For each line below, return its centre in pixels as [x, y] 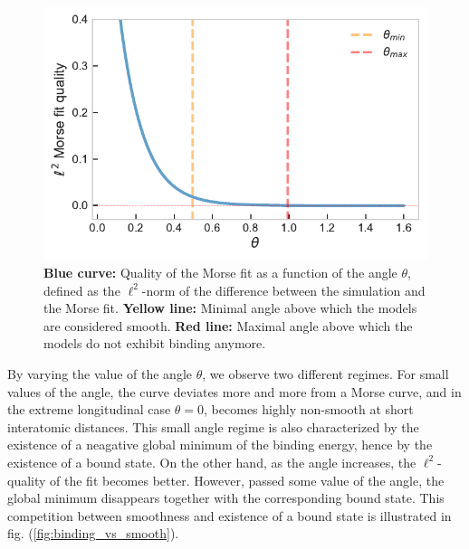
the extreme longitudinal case [89, 409]
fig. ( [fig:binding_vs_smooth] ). [93, 533]
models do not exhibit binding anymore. [155, 343]
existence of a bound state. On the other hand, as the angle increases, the [212, 462]
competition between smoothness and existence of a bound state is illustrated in [230, 515]
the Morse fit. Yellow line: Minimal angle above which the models [230, 308]
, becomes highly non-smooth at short [309, 409]
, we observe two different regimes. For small [325, 373]
